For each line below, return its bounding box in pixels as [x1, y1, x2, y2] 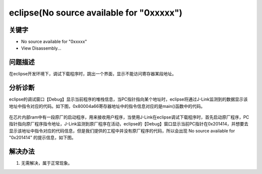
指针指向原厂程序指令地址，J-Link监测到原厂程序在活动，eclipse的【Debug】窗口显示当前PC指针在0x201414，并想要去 [9, 121, 248, 127]
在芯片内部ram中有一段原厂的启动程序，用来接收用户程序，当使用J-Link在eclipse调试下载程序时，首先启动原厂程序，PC [9, 114, 249, 120]
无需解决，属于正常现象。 [21, 160, 72, 166]
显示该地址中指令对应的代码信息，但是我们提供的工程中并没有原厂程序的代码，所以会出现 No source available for [9, 128, 235, 134]
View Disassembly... [21, 45, 62, 51]
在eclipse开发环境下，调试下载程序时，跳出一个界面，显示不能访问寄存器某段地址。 [9, 71, 177, 77]
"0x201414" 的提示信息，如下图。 [9, 135, 76, 140]
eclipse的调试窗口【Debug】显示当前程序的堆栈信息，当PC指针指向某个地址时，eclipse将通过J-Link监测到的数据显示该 [9, 96, 248, 102]
